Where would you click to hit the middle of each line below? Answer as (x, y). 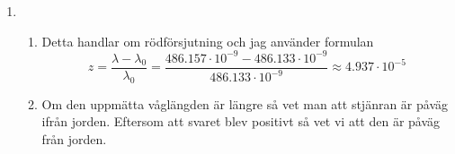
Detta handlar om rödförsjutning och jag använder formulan (208, 41)
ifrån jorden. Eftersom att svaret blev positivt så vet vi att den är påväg (241, 121)
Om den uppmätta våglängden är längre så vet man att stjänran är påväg (245, 103)
